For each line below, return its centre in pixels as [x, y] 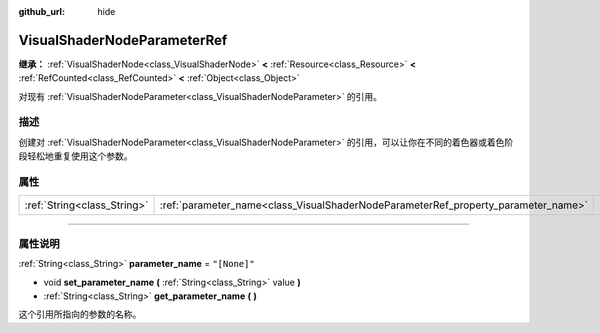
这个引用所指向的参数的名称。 [80, 314]
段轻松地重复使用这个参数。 [75, 156]
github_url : [41, 11]
